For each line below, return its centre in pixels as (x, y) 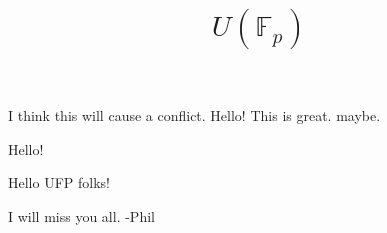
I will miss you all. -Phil (81, 215)
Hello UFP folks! (59, 182)
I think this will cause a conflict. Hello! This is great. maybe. (194, 115)
